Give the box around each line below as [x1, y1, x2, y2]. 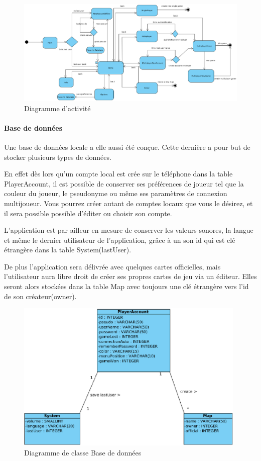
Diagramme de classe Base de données [24, 447, 142, 457]
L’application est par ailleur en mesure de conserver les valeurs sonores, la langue [4, 225, 253, 235]
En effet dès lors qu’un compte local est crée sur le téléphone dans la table [4, 168, 233, 179]
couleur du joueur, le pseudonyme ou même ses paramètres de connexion [4, 188, 227, 199]
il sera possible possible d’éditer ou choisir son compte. [4, 208, 172, 218]
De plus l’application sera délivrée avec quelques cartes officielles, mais [4, 261, 221, 271]
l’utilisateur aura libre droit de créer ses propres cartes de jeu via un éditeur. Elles [4, 271, 257, 282]
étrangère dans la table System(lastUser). [4, 244, 132, 255]
